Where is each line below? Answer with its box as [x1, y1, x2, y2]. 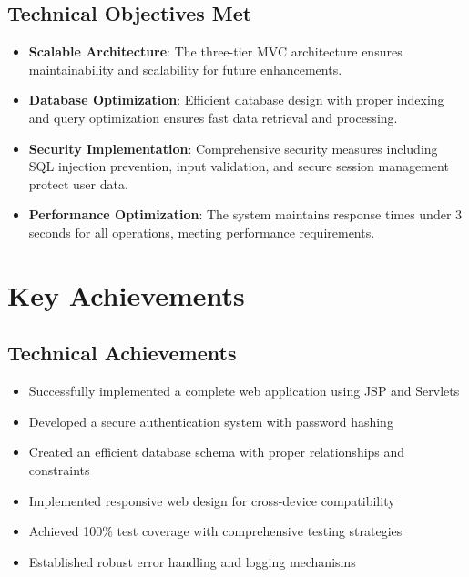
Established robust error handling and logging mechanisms [28, 552, 356, 571]
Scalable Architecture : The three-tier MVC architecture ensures [28, 42, 403, 61]
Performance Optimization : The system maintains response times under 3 [28, 205, 463, 224]
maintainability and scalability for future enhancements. [28, 59, 342, 78]
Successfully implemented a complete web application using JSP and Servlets [28, 381, 460, 400]
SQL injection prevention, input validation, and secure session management [28, 157, 449, 176]
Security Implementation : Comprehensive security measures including [28, 138, 438, 157]
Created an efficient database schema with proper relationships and [28, 442, 405, 461]
